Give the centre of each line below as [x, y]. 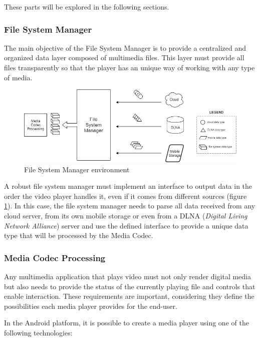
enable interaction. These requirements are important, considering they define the [129, 296]
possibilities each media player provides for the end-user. [91, 306]
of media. [18, 77]
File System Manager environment [77, 169]
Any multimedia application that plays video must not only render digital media [127, 276]
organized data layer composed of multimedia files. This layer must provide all [124, 58]
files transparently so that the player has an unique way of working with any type [129, 67]
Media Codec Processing [55, 257]
